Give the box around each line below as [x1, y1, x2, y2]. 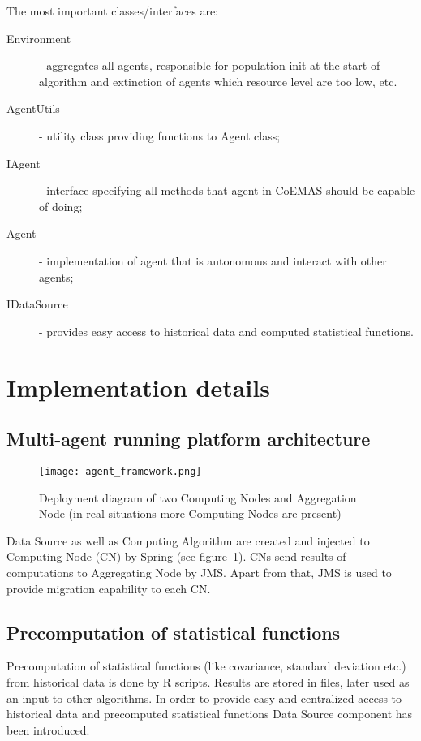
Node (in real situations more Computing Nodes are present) [39, 505, 342, 522]
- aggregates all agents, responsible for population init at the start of [39, 57, 380, 74]
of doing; [39, 197, 83, 214]
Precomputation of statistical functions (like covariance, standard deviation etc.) [6, 657, 406, 674]
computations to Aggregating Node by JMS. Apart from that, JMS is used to [6, 563, 392, 580]
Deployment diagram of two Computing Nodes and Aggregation [39, 489, 357, 506]
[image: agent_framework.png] [39, 465, 202, 477]
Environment [6, 29, 71, 46]
